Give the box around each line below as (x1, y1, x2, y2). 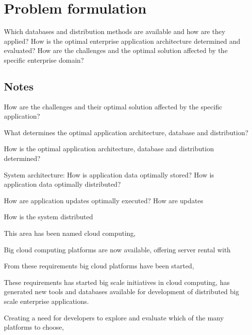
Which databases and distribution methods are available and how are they (4, 26, 225, 36)
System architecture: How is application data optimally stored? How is (4, 169, 214, 179)
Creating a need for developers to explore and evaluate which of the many (4, 312, 224, 322)
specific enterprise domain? (4, 54, 84, 65)
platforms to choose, (4, 322, 64, 332)
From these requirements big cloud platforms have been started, (4, 261, 194, 271)
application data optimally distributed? (4, 179, 121, 189)
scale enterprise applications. (4, 296, 89, 306)
